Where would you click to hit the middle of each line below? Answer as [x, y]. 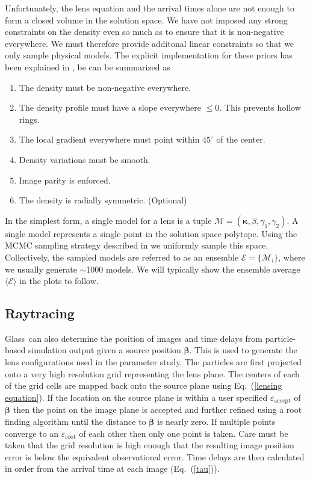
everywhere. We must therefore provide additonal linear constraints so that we [150, 43]
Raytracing [40, 313]
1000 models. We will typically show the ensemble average [193, 269]
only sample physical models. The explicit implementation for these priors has [149, 55]
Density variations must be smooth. [85, 159]
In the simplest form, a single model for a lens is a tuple [108, 220]
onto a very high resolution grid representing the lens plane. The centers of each [152, 373]
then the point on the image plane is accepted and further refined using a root [157, 409]
